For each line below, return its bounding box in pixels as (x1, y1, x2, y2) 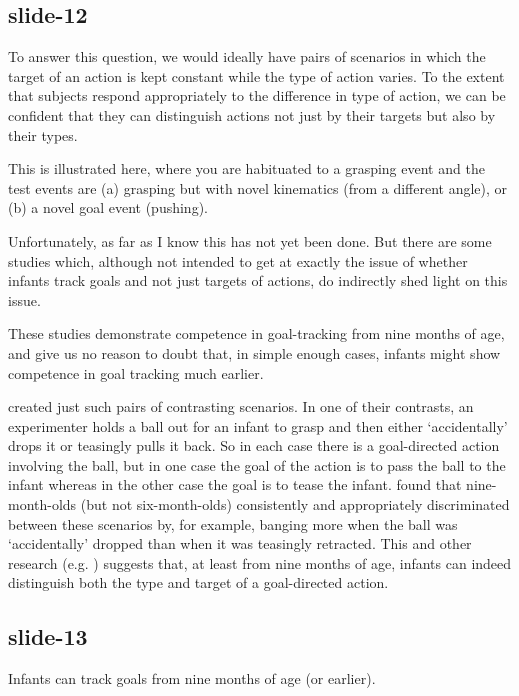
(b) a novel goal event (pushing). (8, 197, 208, 218)
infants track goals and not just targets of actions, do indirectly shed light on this (8, 270, 508, 291)
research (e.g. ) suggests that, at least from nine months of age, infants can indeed (8, 552, 512, 573)
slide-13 (8, 621, 88, 652)
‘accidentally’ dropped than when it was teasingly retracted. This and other (8, 533, 472, 554)
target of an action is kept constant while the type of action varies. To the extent (8, 65, 505, 86)
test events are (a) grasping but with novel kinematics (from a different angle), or (8, 177, 508, 198)
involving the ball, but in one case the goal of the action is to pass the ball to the (8, 454, 506, 475)
